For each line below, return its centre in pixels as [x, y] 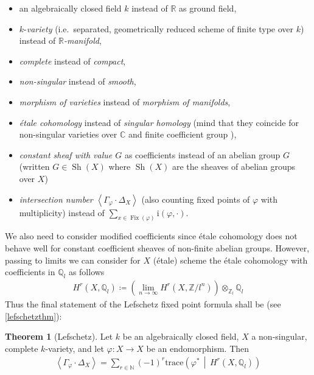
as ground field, [208, 8]
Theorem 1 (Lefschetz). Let [59, 336]
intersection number [56, 199]
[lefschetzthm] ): [33, 316]
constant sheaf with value [66, 154]
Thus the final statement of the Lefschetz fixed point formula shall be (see [143, 304]
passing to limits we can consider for [73, 260]
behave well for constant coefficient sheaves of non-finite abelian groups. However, [157, 247]
